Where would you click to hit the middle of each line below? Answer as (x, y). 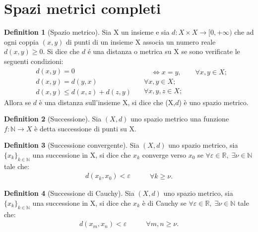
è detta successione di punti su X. (85, 128)
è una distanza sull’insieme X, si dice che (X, (107, 102)
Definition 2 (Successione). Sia (53, 119)
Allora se (18, 102)
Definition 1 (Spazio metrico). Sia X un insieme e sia (87, 32)
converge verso (164, 154)
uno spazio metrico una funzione (180, 119)
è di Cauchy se (164, 203)
